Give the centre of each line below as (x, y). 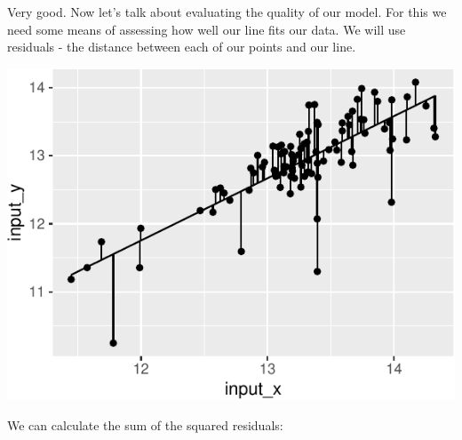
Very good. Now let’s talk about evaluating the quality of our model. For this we (227, 12)
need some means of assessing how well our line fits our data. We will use (207, 29)
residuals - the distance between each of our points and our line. (182, 47)
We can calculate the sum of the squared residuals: (145, 425)
